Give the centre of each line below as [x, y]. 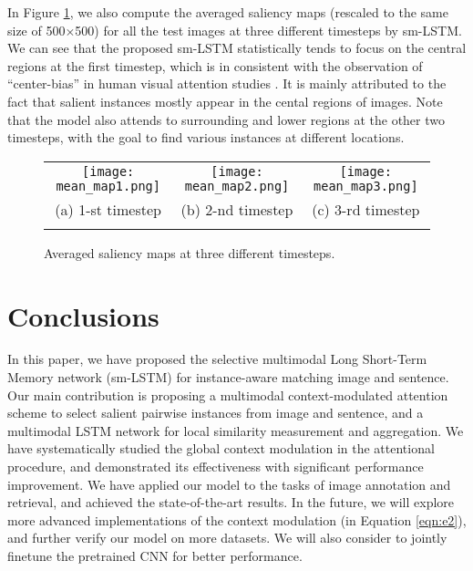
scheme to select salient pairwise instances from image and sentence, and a [216, 413]
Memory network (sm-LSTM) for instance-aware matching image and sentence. [228, 377]
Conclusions [83, 315]
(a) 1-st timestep [108, 209]
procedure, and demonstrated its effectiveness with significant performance [216, 467]
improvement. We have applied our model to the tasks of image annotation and [229, 484]
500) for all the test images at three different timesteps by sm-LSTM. [268, 30]
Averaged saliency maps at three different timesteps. [190, 252]
